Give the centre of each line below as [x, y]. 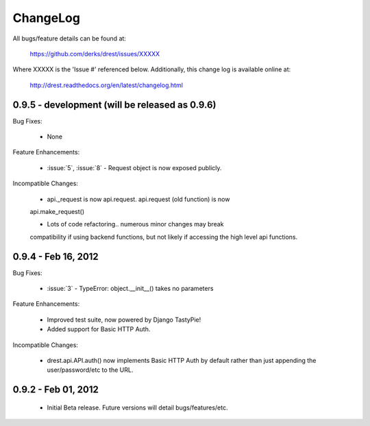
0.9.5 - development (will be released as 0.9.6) [114, 105]
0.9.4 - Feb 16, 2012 [56, 256]
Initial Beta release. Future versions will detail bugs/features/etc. [137, 407]
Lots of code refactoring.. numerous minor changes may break [135, 224]
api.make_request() [57, 211]
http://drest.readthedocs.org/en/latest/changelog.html [106, 85]
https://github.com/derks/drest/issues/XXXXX [95, 54]
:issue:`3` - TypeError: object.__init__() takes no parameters [130, 289]
